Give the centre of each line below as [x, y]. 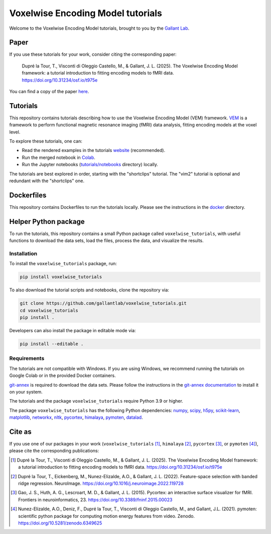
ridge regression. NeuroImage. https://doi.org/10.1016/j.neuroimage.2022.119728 [101, 484]
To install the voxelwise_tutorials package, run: [63, 264]
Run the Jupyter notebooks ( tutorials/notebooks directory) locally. [90, 165]
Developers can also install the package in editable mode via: [73, 331]
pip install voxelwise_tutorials [61, 277]
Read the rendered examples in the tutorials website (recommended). [94, 150]
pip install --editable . [52, 344]
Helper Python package [47, 221]
